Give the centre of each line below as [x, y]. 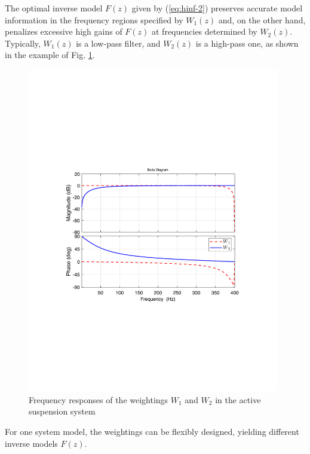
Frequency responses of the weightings [99, 399]
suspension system [62, 411]
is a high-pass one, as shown [247, 43]
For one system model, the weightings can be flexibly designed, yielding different [152, 431]
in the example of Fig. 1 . [50, 55]
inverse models [31, 443]
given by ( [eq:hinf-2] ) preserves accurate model [217, 8]
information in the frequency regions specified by [94, 19]
